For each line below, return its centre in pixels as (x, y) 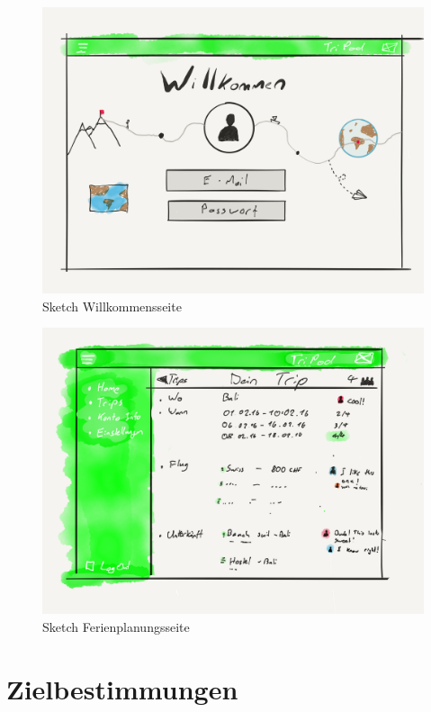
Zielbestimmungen (122, 688)
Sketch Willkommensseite (112, 306)
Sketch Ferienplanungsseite (116, 626)
